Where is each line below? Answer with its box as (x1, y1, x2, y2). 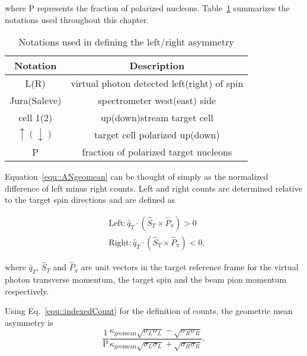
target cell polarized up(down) (94, 128, 220, 142)
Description (129, 59, 185, 73)
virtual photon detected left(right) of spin (71, 76, 244, 90)
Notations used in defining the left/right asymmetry (18, 35, 234, 49)
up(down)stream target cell (100, 111, 213, 125)
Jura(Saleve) (9, 93, 62, 108)
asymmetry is (5, 316, 53, 328)
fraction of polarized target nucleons (82, 145, 232, 159)
